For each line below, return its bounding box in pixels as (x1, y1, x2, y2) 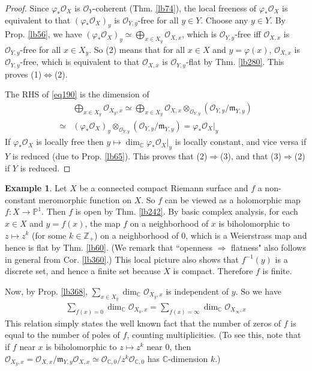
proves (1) (5, 67, 42, 80)
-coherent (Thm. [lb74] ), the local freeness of (92, 2, 257, 14)
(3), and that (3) (220, 149, 281, 162)
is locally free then (36, 135, 104, 148)
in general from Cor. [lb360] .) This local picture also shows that (5, 253, 239, 265)
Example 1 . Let (5, 182, 67, 194)
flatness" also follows (231, 241, 306, 253)
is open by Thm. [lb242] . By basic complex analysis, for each (75, 205, 298, 218)
